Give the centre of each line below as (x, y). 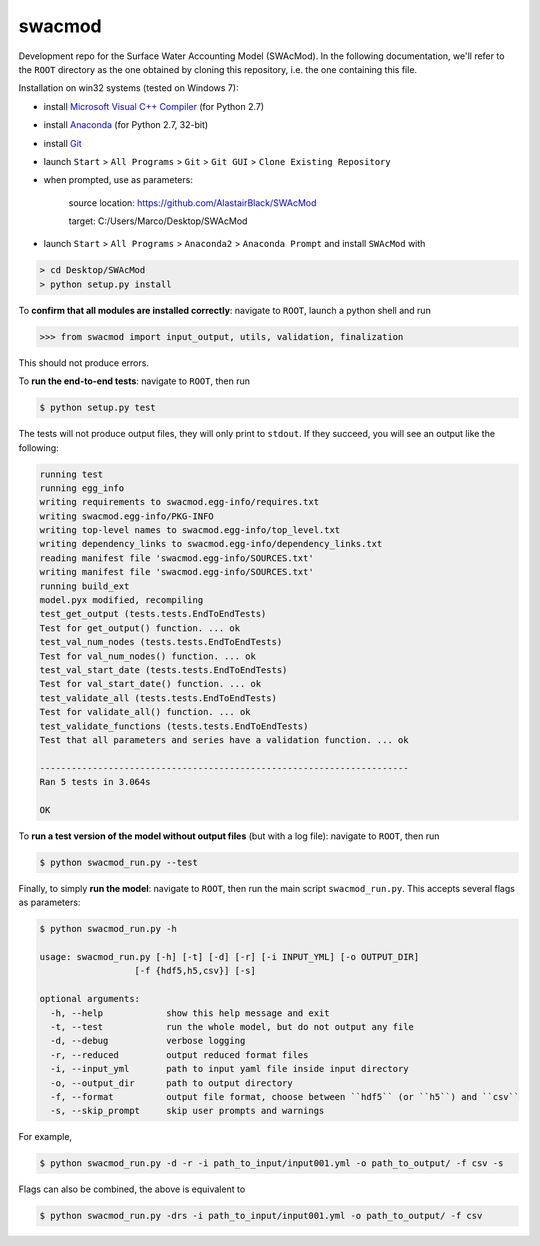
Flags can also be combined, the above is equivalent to (132, 1189)
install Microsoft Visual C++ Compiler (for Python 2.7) (154, 106)
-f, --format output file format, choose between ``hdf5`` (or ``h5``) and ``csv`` (285, 1096)
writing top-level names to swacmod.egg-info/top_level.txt (190, 530)
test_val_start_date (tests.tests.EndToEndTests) (163, 669)
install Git (62, 143)
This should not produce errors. (84, 362)
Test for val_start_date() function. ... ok (150, 684)
